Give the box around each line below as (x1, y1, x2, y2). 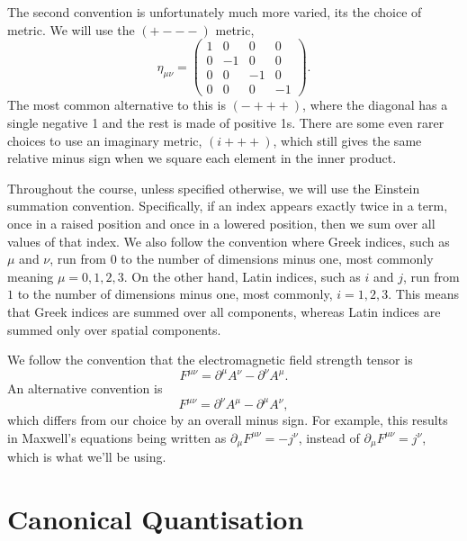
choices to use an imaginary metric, (7, 131, 202, 149)
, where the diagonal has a (302, 95, 448, 114)
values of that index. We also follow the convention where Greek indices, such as (7, 231, 450, 250)
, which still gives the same (273, 131, 422, 149)
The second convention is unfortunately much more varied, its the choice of (7, 3, 422, 21)
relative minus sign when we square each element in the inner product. (7, 149, 397, 167)
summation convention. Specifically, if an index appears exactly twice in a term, (7, 196, 448, 215)
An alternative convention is (7, 379, 163, 398)
